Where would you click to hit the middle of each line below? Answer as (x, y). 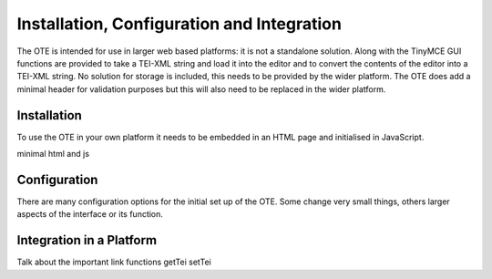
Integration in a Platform (87, 240)
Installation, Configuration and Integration (179, 24)
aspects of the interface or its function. (90, 214)
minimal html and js (53, 154)
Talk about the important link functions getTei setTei (114, 262)
